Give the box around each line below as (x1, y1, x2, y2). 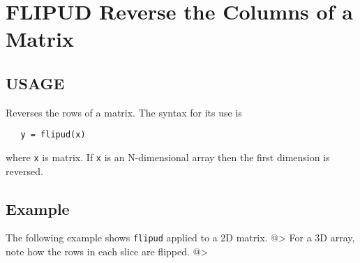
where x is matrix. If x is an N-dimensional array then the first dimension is (6, 150, 330, 165)
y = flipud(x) (20, 130, 86, 140)
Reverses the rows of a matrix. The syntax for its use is (6, 105, 242, 119)
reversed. (6, 163, 43, 178)
